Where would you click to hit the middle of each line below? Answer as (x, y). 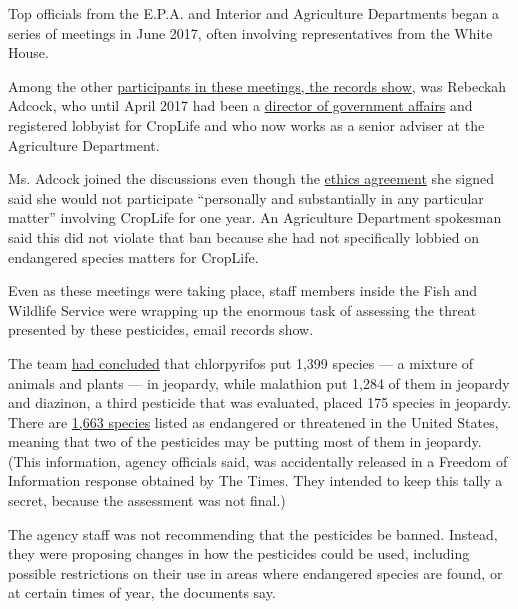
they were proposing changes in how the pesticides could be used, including (239, 553)
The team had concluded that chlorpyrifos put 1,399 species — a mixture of (241, 362)
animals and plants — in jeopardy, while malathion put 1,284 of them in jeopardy (259, 382)
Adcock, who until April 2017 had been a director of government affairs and (240, 105)
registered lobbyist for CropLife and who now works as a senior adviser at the (246, 124)
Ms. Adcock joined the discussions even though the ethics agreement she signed (251, 178)
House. (28, 52)
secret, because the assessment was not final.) (147, 500)
